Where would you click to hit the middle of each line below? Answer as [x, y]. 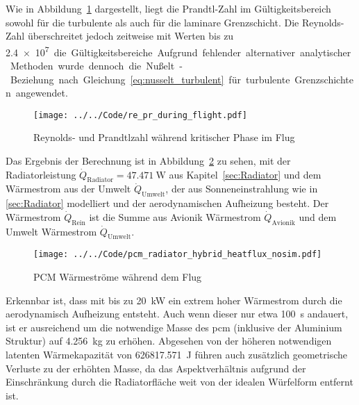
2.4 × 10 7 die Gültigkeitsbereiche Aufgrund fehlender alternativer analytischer [178, 51]
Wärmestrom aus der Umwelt [68, 189]
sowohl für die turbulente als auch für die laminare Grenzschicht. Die [152, 22]
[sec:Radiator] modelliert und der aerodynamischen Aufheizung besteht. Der [167, 203]
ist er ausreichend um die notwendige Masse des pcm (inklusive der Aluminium [174, 327]
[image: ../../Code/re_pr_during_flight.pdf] [140, 115]
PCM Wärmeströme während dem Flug [118, 277]
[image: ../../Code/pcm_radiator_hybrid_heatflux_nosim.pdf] [178, 255]
